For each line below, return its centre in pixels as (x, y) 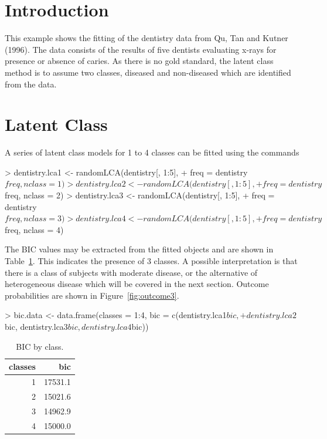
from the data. (31, 84)
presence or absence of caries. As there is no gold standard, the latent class (139, 61)
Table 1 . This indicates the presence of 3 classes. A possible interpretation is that (151, 260)
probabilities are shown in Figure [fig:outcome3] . (92, 295)
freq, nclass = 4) (34, 229)
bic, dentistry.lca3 (36, 326)
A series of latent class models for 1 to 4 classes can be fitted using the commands (152, 152)
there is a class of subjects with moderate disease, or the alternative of (131, 272)
